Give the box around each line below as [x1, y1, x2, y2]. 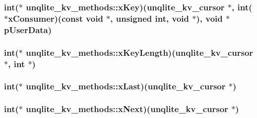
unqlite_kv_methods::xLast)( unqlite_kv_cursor [26, 80, 226, 92]
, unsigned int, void [110, 12, 189, 24]
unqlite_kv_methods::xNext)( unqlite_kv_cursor [26, 103, 228, 115]
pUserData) [4, 23, 52, 36]
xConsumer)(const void [8, 12, 103, 24]
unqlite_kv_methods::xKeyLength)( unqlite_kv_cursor [26, 46, 254, 58]
